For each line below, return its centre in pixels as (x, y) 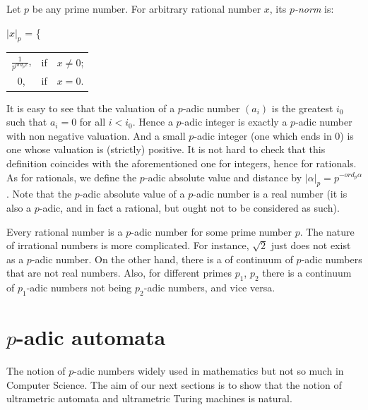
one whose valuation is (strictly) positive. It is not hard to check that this (166, 149)
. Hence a (153, 122)
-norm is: (314, 8)
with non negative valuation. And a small (96, 135)
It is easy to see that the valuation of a (91, 108)
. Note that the (39, 194)
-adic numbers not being (79, 288)
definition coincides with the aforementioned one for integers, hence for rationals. (182, 163)
